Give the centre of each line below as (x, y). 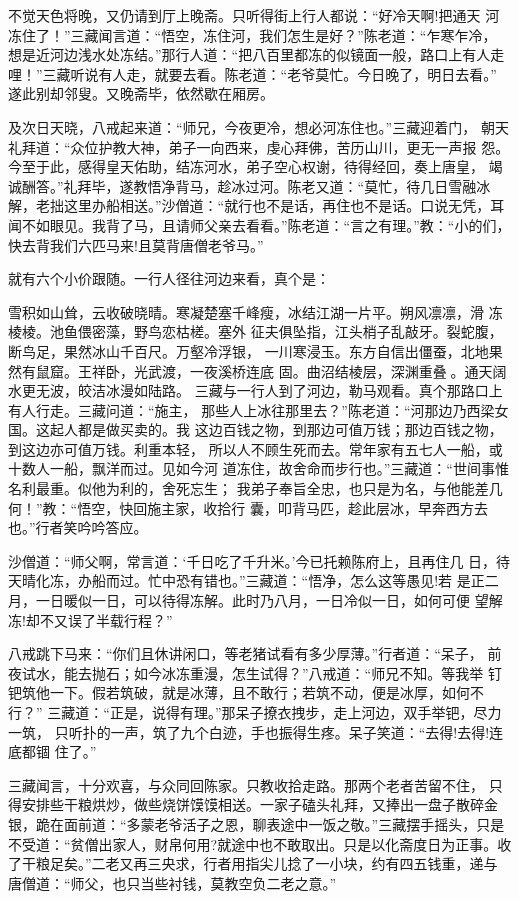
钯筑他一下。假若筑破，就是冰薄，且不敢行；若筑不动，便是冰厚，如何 (239, 692)
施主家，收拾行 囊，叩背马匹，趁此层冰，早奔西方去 (317, 507)
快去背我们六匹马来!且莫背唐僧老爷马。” (136, 244)
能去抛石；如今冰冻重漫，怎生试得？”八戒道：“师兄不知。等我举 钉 (282, 672)
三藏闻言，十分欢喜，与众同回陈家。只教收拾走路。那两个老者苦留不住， (246, 784)
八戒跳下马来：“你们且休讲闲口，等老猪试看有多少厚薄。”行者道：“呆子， (245, 653)
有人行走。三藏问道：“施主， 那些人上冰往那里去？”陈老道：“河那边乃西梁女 (258, 409)
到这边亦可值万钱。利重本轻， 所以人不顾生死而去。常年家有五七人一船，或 (255, 448)
